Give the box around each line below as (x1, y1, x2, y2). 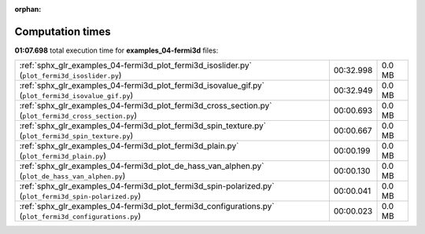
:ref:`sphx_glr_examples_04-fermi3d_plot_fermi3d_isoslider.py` (19, 60, 252, 71)
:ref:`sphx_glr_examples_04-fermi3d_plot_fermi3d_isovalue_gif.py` (19, 80, 265, 91)
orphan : (14, 5, 42, 13)
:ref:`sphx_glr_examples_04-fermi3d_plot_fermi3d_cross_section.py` (19, 101, 272, 112)
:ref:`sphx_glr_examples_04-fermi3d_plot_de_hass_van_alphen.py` (19, 161, 264, 172)
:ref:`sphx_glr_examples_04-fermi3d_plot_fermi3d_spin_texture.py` (19, 120, 267, 131)
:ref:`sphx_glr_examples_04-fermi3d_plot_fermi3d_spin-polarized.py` (19, 181, 275, 192)
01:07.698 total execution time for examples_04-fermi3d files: (14, 46, 219, 55)
